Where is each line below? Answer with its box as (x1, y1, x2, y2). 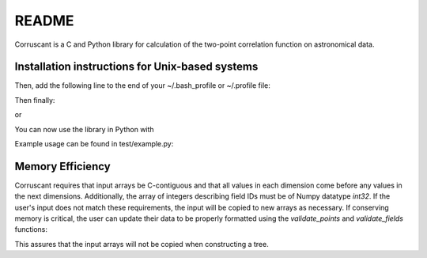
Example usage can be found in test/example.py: (14, 139, 174, 149)
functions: (14, 225, 47, 234)
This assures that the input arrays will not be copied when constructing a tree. (14, 239, 269, 249)
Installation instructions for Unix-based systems (14, 60, 259, 74)
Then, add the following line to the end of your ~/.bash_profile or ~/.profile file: (14, 81, 270, 90)
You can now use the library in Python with (14, 124, 154, 134)
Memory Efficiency (14, 159, 111, 173)
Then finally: (14, 95, 55, 104)
